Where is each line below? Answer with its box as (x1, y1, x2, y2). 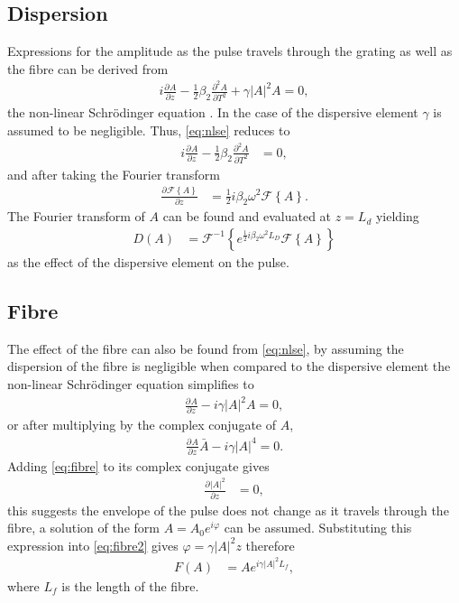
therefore (245, 535, 295, 554)
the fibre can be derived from (7, 59, 169, 78)
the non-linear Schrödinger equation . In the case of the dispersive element (7, 103, 418, 122)
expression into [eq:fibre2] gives (7, 535, 179, 554)
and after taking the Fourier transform (7, 164, 220, 183)
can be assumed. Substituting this (224, 518, 412, 537)
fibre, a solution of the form (7, 518, 160, 537)
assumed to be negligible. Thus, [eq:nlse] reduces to (7, 120, 290, 139)
